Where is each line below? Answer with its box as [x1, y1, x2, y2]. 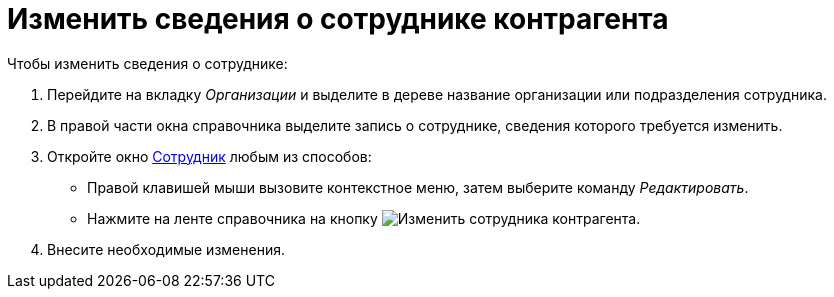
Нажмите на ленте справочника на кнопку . [87, 209, 641, 227]
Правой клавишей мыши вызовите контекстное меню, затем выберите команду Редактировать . [87, 178, 749, 196]
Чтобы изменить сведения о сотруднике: [7, 54, 288, 72]
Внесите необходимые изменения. [47, 240, 285, 258]
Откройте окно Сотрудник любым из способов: [47, 147, 372, 165]
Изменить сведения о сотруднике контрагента [7, 2, 669, 36]
